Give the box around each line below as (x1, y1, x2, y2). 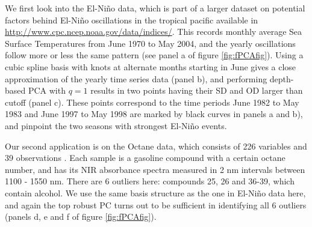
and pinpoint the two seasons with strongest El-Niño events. (5, 119, 227, 132)
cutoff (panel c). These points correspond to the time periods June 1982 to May (5, 95, 299, 108)
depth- (269, 72, 294, 85)
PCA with (28, 84, 66, 97)
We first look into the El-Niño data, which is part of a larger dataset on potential (5, 2, 305, 14)
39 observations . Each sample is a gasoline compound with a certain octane (5, 151, 285, 164)
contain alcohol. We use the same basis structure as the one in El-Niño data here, (5, 186, 306, 199)
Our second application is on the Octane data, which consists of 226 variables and (5, 139, 307, 152)
